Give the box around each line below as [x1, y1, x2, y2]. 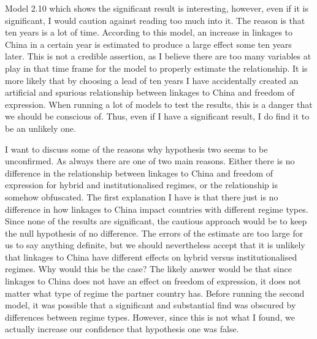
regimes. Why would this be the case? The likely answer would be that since [5, 262, 292, 275]
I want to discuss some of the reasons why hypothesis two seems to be [5, 142, 268, 155]
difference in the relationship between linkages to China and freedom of [5, 166, 273, 179]
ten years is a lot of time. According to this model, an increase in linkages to [5, 26, 293, 39]
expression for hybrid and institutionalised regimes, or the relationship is [5, 178, 278, 191]
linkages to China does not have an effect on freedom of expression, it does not [5, 275, 301, 288]
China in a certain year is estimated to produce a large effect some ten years [5, 37, 292, 50]
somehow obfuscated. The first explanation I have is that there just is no [5, 190, 278, 203]
